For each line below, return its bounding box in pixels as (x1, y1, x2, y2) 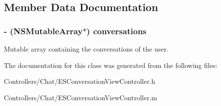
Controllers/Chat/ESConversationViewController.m (4, 92, 157, 102)
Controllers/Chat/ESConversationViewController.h (4, 76, 156, 86)
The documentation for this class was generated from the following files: (4, 60, 218, 70)
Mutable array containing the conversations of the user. (4, 44, 169, 53)
